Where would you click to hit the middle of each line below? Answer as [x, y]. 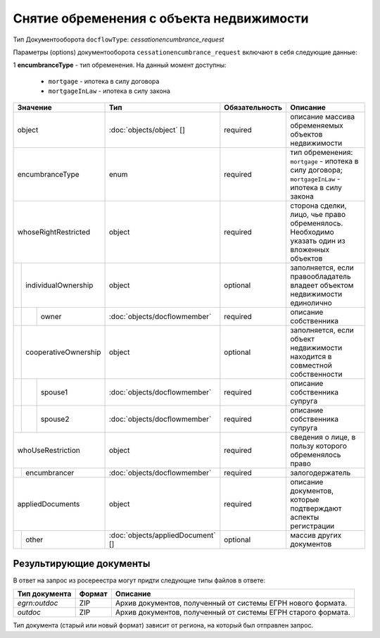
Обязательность [253, 107]
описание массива [322, 116]
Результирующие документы [82, 563]
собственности [316, 374]
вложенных [310, 249]
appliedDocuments [49, 503]
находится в [311, 356]
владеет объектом [322, 285]
